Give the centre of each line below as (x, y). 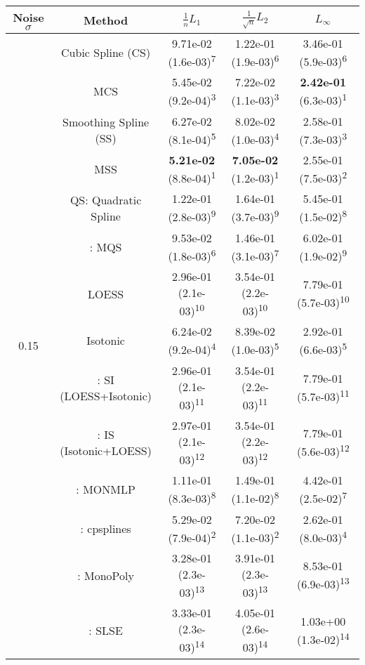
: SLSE (106, 630)
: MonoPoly (106, 575)
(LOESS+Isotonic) (106, 395)
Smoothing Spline (106, 122)
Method (106, 20)
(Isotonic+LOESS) (106, 451)
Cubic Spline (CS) (106, 53)
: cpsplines (106, 528)
